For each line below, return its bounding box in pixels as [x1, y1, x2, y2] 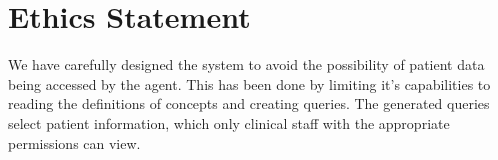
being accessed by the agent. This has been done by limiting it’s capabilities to [8, 73, 491, 94]
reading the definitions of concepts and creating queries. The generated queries [8, 93, 490, 114]
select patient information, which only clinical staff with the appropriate [8, 112, 450, 133]
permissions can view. [8, 132, 141, 153]
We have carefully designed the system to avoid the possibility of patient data [8, 54, 485, 75]
